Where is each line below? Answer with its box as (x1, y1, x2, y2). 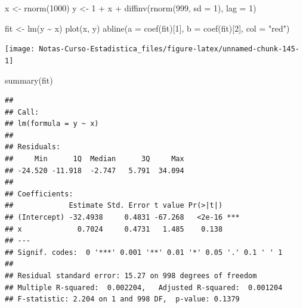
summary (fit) (5, 73, 53, 86)
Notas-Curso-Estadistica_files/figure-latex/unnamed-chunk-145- (39, 45, 299, 54)
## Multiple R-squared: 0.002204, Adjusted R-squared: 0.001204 (5, 283, 283, 292)
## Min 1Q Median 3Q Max (5, 155, 184, 164)
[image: (5, 45, 35, 54)
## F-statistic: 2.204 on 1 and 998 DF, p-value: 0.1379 (5, 295, 240, 304)
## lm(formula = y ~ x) (5, 119, 99, 128)
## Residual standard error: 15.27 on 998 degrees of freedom (5, 272, 257, 280)
